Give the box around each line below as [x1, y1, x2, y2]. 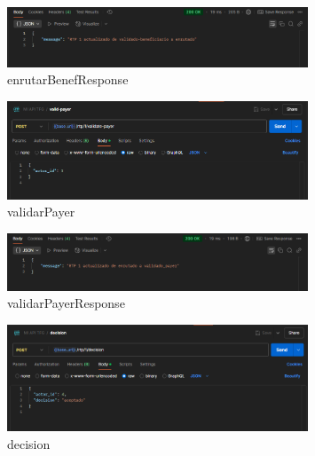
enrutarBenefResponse [7, 70, 129, 89]
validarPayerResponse [7, 294, 125, 312]
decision [7, 434, 51, 452]
